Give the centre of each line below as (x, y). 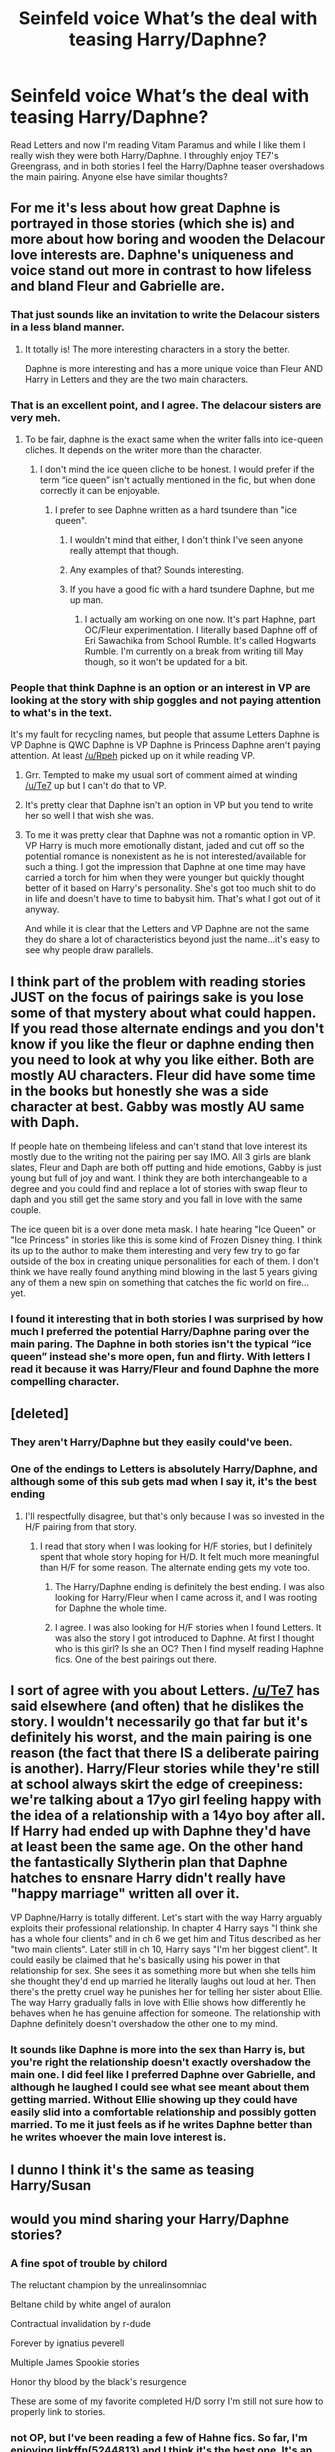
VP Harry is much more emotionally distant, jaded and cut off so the (164, 846)
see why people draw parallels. (89, 950)
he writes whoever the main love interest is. (118, 2137)
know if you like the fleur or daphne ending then (162, 1043)
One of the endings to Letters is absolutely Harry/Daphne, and (164, 1469)
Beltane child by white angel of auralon (91, 2304)
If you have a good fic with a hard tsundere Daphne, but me (192, 589)
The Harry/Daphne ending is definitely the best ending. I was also (189, 1586)
